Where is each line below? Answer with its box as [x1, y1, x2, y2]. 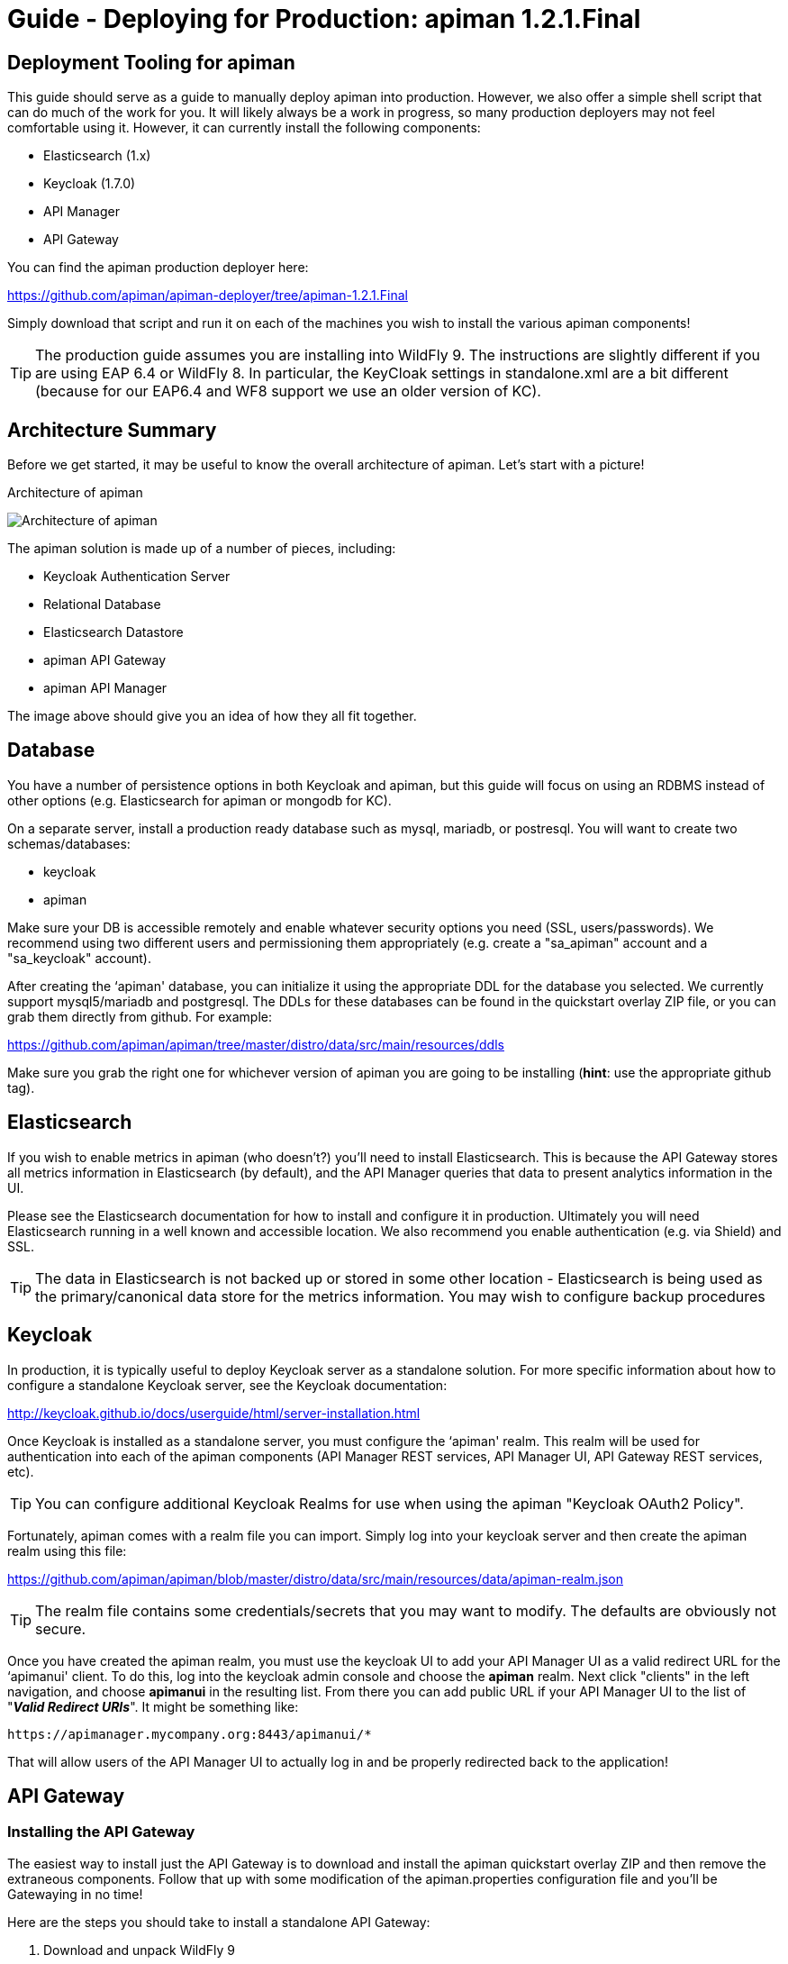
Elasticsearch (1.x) [43, 148, 151, 164]
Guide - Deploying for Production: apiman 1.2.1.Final [7, 4, 641, 34]
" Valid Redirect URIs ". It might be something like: [7, 1698, 299, 1714]
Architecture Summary [7, 418, 217, 441]
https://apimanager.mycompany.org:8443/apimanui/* [7, 1726, 372, 1741]
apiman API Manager [43, 680, 168, 696]
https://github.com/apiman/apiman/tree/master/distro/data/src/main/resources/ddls [7, 1036, 504, 1052]
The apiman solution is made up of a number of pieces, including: [7, 541, 396, 557]
